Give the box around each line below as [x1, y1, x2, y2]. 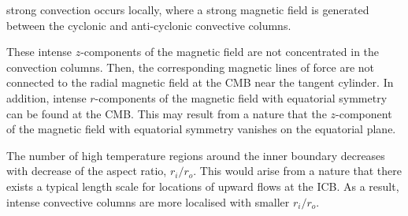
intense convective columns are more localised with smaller [6, 193, 290, 210]
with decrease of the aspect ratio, [6, 162, 167, 179]
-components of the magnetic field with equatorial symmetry [95, 89, 388, 106]
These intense [6, 43, 72, 60]
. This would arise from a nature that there [193, 162, 402, 179]
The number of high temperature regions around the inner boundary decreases [6, 147, 385, 163]
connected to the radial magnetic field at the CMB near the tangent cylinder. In [6, 74, 394, 91]
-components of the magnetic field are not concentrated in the [80, 43, 380, 60]
